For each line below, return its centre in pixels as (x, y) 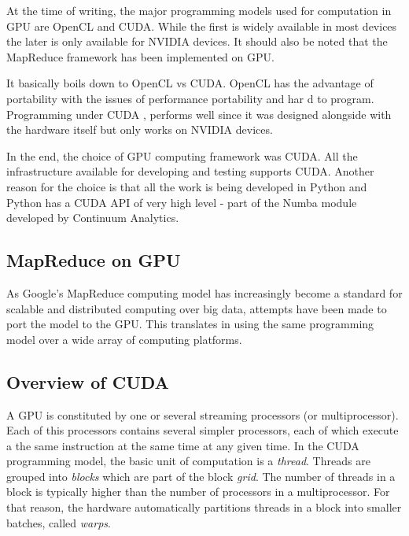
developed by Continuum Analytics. (93, 218)
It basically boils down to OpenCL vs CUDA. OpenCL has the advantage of (190, 83)
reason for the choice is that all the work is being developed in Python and (187, 186)
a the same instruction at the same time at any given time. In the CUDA (183, 445)
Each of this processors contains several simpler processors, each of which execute (203, 430)
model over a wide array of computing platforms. (124, 339)
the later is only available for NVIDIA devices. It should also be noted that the (197, 41)
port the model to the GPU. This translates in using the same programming (190, 324)
